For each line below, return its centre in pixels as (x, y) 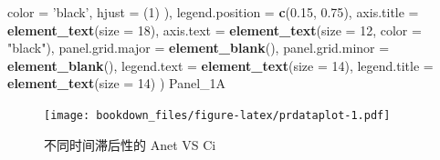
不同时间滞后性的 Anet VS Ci (130, 144)
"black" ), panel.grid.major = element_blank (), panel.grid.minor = (199, 48)
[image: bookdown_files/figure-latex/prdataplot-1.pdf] (217, 115)
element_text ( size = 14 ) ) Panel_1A (117, 83)
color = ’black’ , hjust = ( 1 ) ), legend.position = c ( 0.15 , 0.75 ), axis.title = (213, 12)
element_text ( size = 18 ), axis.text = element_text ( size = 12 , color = (215, 30)
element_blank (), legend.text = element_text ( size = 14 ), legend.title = (220, 65)
